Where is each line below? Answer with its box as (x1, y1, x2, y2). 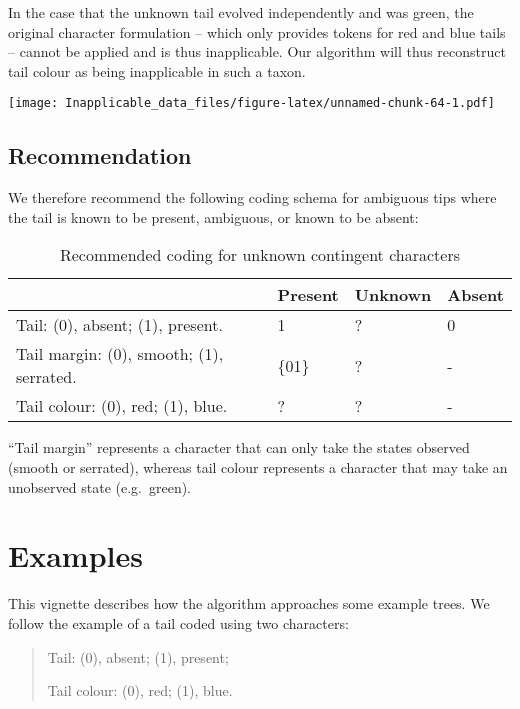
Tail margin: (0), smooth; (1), (16, 342, 224, 366)
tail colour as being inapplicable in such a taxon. (8, 60, 306, 81)
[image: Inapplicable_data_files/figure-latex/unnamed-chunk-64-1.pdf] (8, 96, 495, 111)
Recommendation (8, 140, 192, 171)
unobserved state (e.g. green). (8, 476, 192, 497)
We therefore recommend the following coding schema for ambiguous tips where (8, 187, 497, 208)
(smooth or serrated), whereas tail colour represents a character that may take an (8, 457, 508, 478)
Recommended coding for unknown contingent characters (59, 243, 460, 267)
